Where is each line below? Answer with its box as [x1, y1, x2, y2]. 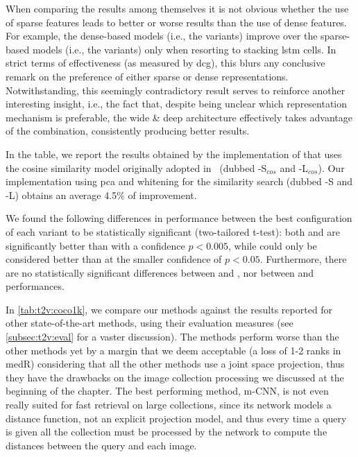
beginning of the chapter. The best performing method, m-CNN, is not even [6, 383, 329, 398]
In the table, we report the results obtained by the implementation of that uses [6, 146, 342, 161]
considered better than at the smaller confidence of [6, 252, 222, 266]
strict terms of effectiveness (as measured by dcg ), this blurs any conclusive [6, 55, 325, 70]
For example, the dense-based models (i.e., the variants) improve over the [6, 28, 318, 43]
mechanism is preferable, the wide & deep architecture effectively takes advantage [6, 110, 353, 124]
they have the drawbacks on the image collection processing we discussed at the [6, 370, 344, 384]
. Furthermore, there [259, 252, 347, 266]
